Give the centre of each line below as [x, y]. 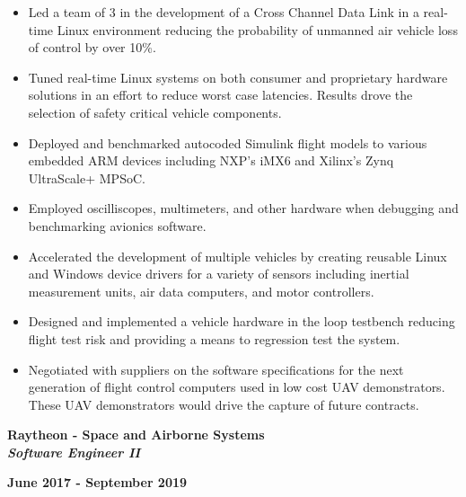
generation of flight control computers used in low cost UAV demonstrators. [237, 387]
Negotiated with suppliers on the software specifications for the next [216, 369]
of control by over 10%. [92, 47]
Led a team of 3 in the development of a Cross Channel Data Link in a [224, 12]
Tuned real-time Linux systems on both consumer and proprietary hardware [238, 77]
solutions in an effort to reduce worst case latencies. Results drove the [220, 95]
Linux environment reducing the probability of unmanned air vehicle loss [257, 29]
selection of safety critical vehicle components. [155, 112]
